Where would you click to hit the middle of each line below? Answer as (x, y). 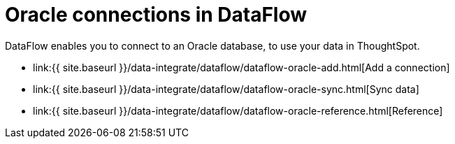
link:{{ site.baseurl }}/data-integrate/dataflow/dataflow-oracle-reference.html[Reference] (238, 110)
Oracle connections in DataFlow (156, 15)
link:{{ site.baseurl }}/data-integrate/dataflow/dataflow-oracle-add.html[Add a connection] (241, 67)
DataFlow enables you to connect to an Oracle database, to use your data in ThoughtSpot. (212, 45)
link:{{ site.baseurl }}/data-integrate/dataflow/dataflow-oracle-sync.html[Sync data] (226, 89)
